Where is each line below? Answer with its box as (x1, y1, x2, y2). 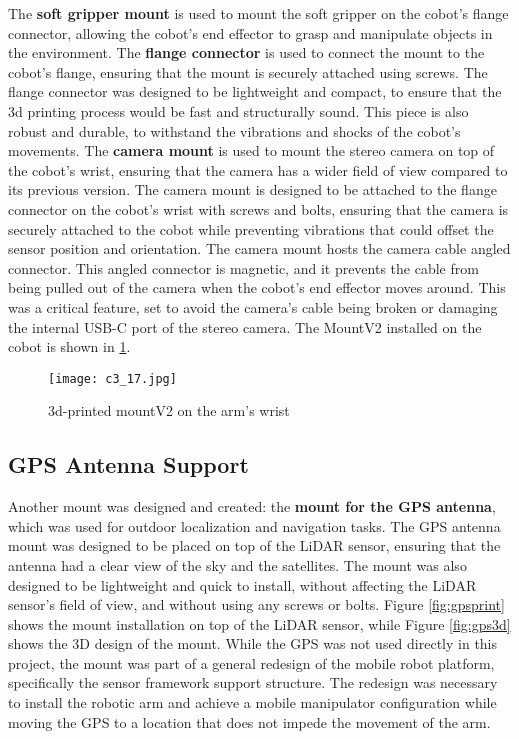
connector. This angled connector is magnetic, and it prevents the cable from (8, 257, 479, 278)
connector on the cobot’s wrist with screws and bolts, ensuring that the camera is (8, 198, 509, 219)
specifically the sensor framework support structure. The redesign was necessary (8, 672, 498, 693)
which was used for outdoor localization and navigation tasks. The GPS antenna (8, 515, 501, 536)
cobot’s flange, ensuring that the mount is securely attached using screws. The (8, 61, 488, 82)
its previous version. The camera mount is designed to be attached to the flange (8, 179, 497, 200)
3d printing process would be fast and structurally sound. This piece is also (8, 100, 469, 121)
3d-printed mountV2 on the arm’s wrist (48, 400, 290, 421)
